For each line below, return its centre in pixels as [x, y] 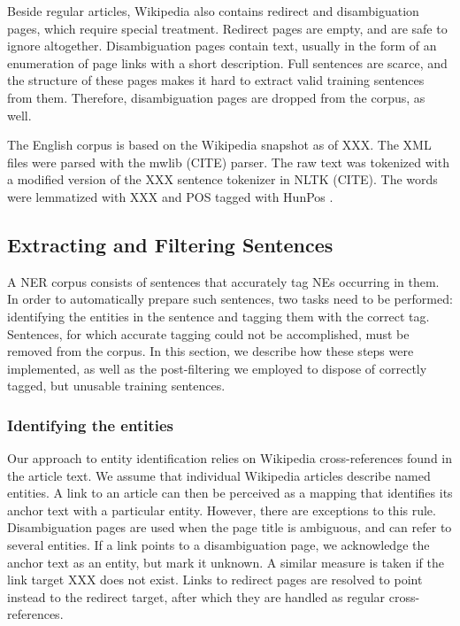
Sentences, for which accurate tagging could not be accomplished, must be [208, 333]
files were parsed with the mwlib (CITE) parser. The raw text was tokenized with [228, 162]
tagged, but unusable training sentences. [116, 386]
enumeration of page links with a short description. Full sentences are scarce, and [227, 62]
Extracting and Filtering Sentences [170, 244]
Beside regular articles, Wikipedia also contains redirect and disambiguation [213, 11]
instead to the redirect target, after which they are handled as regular [196, 596]
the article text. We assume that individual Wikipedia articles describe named [219, 475]
